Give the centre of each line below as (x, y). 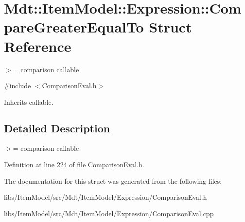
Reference (38, 46)
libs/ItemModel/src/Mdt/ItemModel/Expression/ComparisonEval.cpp (109, 213)
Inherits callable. (29, 102)
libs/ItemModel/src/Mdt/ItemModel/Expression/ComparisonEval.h (105, 197)
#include (17, 86)
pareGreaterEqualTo (74, 27)
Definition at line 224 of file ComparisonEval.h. (74, 165)
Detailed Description (57, 128)
